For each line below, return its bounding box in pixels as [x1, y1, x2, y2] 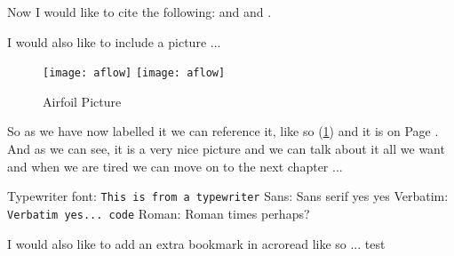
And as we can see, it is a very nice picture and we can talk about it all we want [7, 140, 445, 158]
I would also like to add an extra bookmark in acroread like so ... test [7, 234, 386, 252]
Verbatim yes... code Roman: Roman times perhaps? [7, 204, 310, 222]
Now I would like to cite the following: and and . [7, 3, 272, 20]
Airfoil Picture [43, 92, 122, 110]
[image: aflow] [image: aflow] [43, 67, 226, 80]
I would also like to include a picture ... [7, 32, 221, 51]
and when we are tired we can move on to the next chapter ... [7, 156, 343, 175]
